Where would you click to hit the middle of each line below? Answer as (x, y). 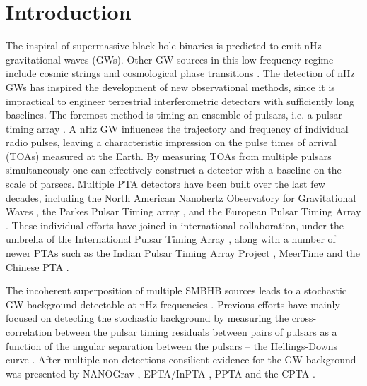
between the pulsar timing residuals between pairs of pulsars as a (196, 332)
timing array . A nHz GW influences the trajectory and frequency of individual (177, 128)
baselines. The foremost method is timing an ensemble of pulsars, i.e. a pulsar (174, 115)
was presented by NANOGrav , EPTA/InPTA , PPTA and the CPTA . (161, 373)
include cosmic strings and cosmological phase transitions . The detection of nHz (180, 73)
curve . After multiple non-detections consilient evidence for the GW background (181, 360)
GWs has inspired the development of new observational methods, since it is (170, 86)
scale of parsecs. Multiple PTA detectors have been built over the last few (165, 184)
